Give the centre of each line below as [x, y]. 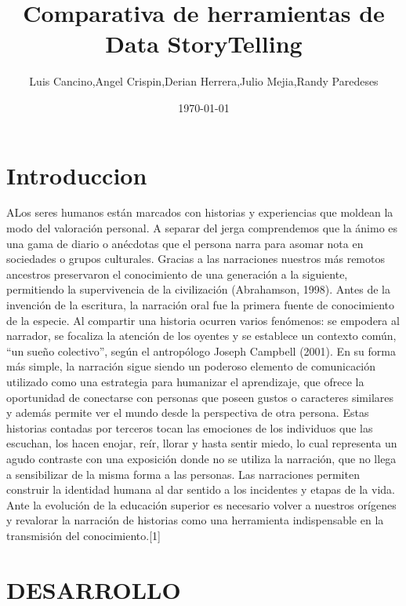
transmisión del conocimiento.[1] [83, 535]
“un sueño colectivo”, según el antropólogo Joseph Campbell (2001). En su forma [201, 350]
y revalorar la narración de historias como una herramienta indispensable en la [195, 520]
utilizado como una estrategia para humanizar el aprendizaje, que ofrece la [185, 381]
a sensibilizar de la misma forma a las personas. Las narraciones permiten [183, 474]
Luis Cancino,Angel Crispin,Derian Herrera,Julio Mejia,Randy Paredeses [204, 81]
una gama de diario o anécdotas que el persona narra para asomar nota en [185, 243]
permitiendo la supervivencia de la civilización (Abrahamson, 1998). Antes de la [198, 289]
